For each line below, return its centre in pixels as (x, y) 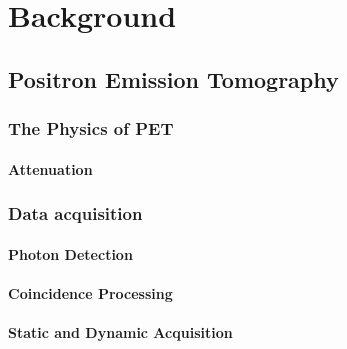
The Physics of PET (91, 128)
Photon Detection (70, 253)
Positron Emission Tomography (173, 78)
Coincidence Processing (90, 292)
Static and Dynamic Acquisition (120, 332)
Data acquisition (75, 213)
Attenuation (50, 168)
